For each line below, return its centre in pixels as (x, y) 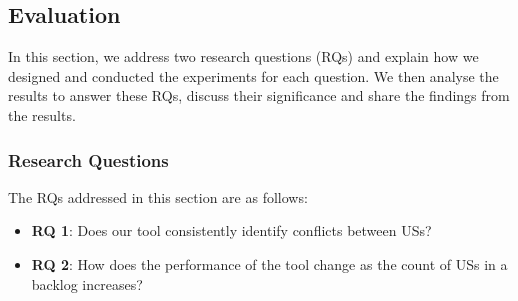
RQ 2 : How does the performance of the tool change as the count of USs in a (269, 263)
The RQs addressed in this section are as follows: (158, 196)
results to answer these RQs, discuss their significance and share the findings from (259, 95)
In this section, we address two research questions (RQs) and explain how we (243, 56)
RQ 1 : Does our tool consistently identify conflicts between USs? (231, 230)
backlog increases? (87, 283)
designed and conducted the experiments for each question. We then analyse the (253, 75)
